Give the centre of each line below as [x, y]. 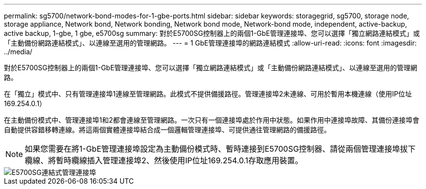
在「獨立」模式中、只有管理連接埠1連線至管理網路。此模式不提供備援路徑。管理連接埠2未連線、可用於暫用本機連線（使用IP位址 [208, 94]
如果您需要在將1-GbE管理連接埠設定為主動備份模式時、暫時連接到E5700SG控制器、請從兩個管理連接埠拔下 [220, 149]
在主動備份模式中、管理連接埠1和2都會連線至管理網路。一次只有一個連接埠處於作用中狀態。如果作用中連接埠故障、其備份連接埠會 [212, 120]
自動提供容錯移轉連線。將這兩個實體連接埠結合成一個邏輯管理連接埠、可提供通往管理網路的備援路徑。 [167, 130]
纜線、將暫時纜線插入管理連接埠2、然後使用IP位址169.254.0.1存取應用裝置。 [164, 160]
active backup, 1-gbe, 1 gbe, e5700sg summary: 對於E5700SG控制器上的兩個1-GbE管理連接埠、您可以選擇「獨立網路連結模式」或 [212, 33]
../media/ [18, 52]
